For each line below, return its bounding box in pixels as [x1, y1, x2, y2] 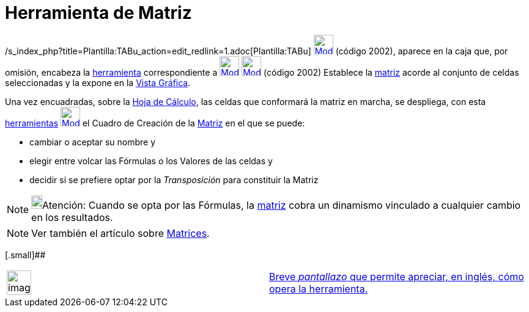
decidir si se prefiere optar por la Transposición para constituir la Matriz [29, 174, 319, 185]
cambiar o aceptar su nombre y [29, 136, 156, 147]
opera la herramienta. [269, 282, 368, 295]
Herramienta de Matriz [5, 2, 192, 23]
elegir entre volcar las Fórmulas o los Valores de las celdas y [29, 155, 273, 166]
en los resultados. [31, 211, 113, 223]
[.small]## [5, 249, 46, 260]
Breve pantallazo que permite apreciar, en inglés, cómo [269, 270, 524, 283]
